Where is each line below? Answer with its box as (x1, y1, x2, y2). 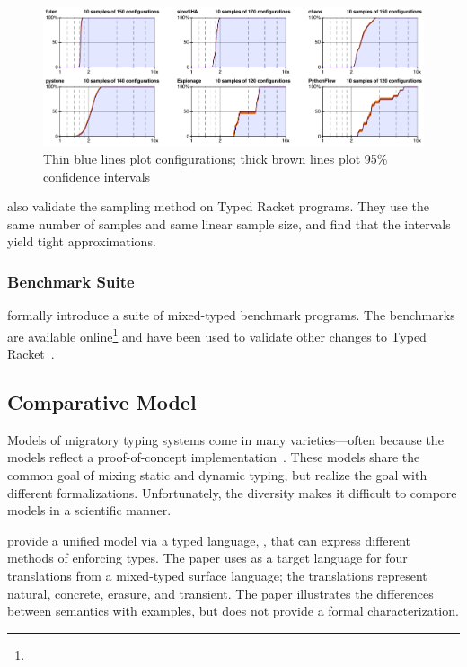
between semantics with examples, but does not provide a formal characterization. (7, 601, 459, 620)
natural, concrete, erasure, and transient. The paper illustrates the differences (7, 583, 434, 602)
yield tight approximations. (7, 232, 156, 251)
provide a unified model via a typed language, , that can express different (7, 530, 411, 549)
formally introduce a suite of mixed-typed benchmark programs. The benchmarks (7, 306, 455, 325)
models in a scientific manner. (7, 501, 172, 520)
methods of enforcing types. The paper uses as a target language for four (7, 548, 408, 567)
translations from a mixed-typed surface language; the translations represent (7, 566, 427, 585)
